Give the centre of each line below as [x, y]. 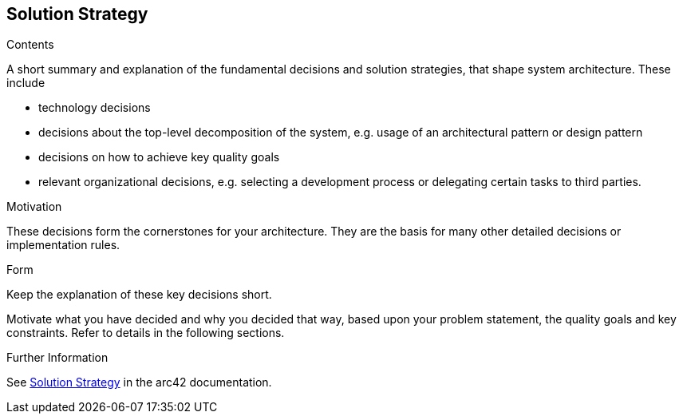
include [26, 83]
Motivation [34, 207]
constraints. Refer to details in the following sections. [146, 333]
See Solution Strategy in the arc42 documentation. [139, 382]
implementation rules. [63, 245]
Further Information [57, 358]
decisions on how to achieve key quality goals [159, 157]
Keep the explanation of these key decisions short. [139, 295]
